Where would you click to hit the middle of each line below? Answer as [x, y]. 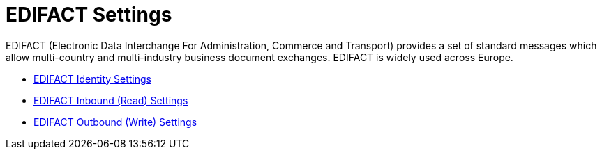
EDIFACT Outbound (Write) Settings [115, 122]
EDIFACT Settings [89, 15]
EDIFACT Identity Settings [92, 79]
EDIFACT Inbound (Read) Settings [111, 100]
